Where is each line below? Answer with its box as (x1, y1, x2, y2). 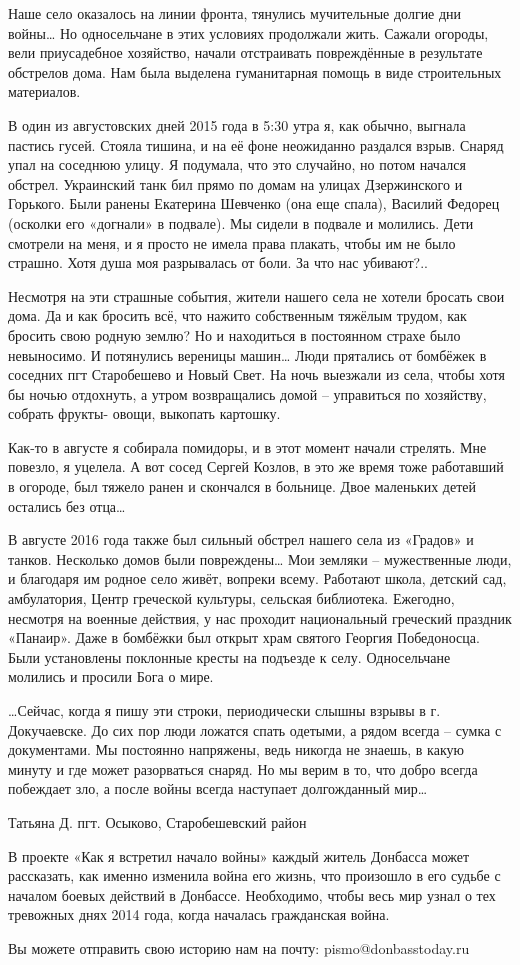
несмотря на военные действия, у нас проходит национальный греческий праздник (8, 607, 512, 628)
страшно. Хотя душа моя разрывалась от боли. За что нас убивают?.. (8, 252, 428, 273)
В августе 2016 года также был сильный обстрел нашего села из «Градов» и (8, 529, 474, 550)
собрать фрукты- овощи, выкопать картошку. (8, 403, 281, 424)
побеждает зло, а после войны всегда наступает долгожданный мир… (8, 778, 428, 799)
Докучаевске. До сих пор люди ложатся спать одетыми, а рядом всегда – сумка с (8, 719, 502, 740)
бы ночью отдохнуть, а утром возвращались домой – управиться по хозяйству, (8, 383, 487, 404)
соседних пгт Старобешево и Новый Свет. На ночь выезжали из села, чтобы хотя (8, 364, 505, 385)
